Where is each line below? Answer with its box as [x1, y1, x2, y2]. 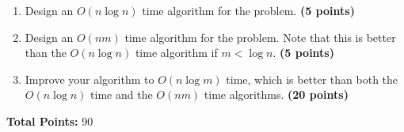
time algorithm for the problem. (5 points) [142, 2, 355, 18]
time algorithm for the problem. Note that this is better [124, 28, 396, 45]
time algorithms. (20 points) [204, 86, 349, 103]
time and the [90, 86, 153, 103]
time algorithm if [135, 44, 218, 61]
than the [25, 44, 67, 61]
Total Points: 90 [6, 112, 93, 129]
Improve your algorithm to [25, 70, 154, 87]
